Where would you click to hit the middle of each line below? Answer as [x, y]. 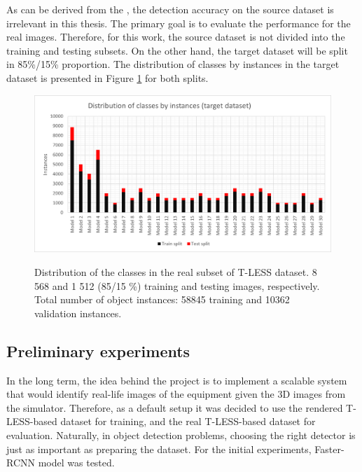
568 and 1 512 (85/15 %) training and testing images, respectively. [177, 285]
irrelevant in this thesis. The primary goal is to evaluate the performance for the [179, 23]
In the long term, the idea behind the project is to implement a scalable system [177, 380]
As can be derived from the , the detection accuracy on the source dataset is [170, 9]
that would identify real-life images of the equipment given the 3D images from [176, 394]
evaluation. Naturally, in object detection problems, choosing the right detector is [181, 435]
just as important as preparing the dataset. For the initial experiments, [159, 449]
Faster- [329, 449]
